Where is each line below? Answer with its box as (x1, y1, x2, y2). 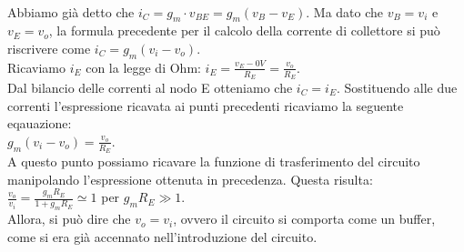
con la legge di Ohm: (86, 57, 201, 76)
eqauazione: (7, 114, 72, 133)
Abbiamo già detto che (7, 2, 135, 21)
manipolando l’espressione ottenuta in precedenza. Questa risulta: (7, 169, 373, 188)
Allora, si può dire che (7, 209, 131, 228)
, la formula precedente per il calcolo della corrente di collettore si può (48, 21, 440, 40)
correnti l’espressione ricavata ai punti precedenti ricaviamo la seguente (7, 96, 404, 115)
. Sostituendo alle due (336, 78, 458, 97)
